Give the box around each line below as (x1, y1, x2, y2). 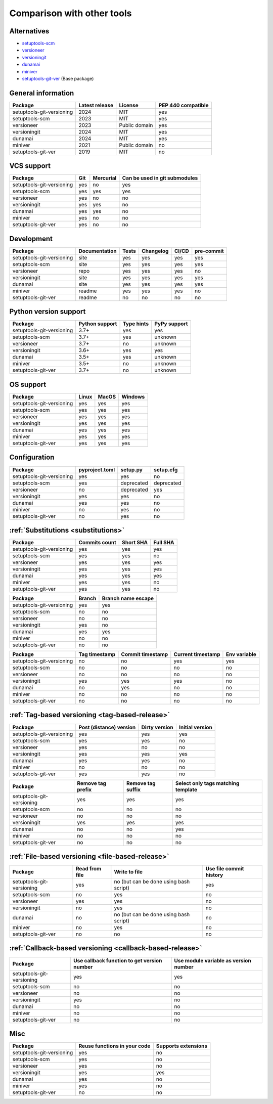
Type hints (122, 320, 149, 327)
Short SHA (122, 539, 148, 546)
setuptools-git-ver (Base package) (22, 76, 94, 82)
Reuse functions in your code (78, 1042, 151, 1049)
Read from (75, 865, 102, 872)
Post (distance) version (78, 724, 136, 731)
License (119, 102, 139, 109)
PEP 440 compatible (158, 102, 209, 109)
